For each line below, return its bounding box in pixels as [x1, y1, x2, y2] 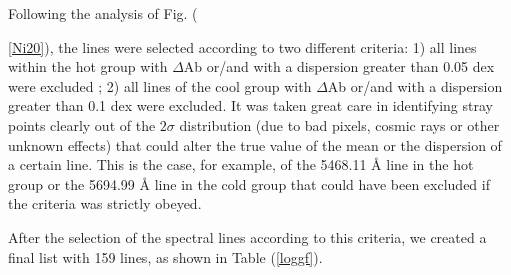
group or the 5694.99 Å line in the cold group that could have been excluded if [8, 173, 490, 194]
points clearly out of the [8, 114, 156, 135]
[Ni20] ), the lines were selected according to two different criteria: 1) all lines [8, 36, 477, 57]
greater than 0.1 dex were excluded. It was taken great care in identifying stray [8, 95, 493, 116]
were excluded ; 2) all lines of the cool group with [8, 75, 312, 96]
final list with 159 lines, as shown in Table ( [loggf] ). [8, 246, 323, 267]
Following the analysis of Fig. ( [8, 3, 198, 23]
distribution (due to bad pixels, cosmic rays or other [179, 114, 500, 135]
